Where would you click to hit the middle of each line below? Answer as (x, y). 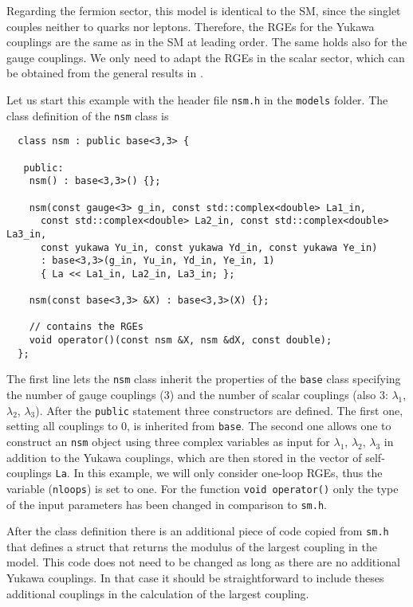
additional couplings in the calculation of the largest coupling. (158, 593)
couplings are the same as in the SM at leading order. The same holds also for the (207, 42)
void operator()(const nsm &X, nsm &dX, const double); (181, 341)
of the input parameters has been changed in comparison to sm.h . (167, 504)
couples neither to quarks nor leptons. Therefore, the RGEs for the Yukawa (191, 26)
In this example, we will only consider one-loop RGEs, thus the (228, 473)
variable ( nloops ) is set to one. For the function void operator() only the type (203, 488)
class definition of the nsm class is (88, 115)
